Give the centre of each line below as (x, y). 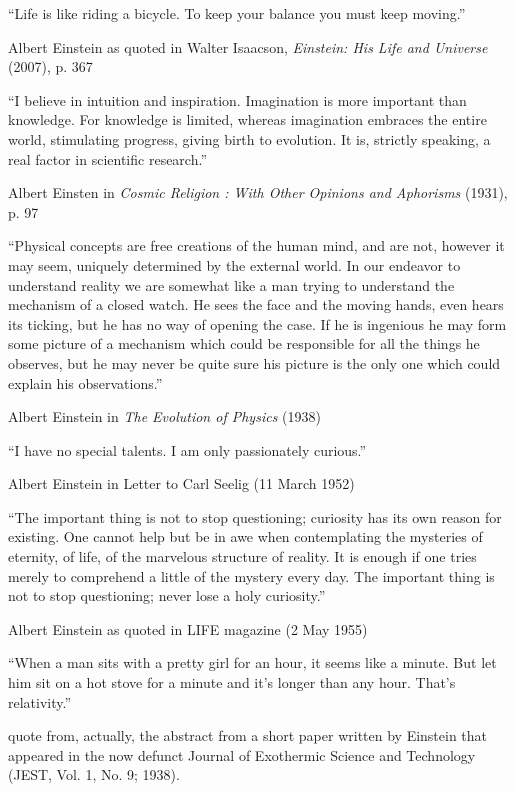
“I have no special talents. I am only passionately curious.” (187, 449)
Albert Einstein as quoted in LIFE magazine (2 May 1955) (188, 628)
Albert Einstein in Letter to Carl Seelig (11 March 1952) (181, 483)
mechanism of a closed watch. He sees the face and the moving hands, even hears (256, 304)
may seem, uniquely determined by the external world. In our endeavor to (234, 264)
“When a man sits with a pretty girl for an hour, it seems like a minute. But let (252, 662)
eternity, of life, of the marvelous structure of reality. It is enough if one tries (242, 556)
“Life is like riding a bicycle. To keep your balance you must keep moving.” (237, 13)
